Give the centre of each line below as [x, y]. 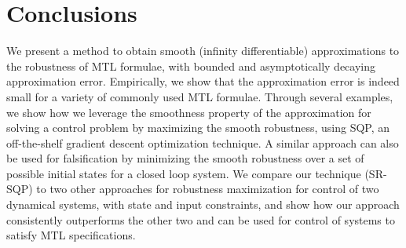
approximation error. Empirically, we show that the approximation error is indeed [203, 81]
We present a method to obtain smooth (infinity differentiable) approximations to [203, 51]
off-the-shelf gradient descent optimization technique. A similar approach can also [203, 142]
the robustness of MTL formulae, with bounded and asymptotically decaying [191, 66]
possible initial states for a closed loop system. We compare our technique [184, 173]
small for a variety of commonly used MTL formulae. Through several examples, [200, 96]
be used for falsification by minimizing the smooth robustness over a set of [185, 158]
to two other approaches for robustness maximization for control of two [208, 189]
